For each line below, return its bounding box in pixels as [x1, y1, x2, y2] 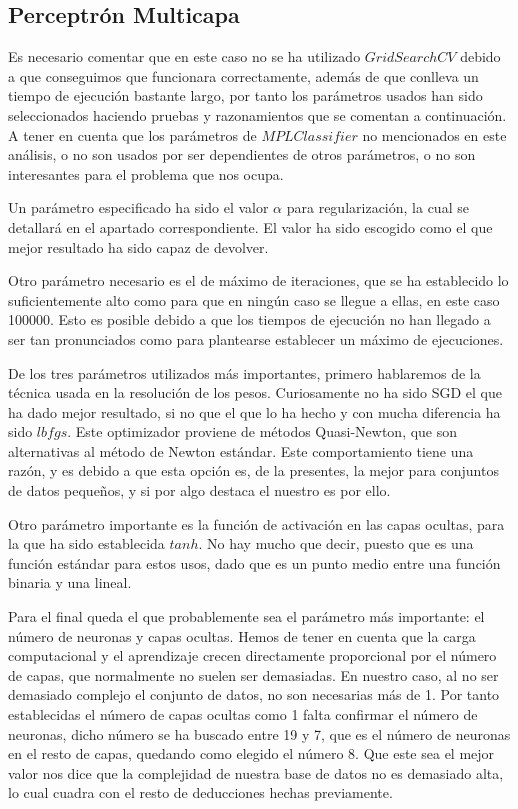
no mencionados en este [362, 124, 507, 145]
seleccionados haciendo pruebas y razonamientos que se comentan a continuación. [8, 104, 507, 125]
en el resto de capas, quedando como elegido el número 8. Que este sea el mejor [8, 743, 495, 764]
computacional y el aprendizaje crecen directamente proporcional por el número [8, 645, 497, 666]
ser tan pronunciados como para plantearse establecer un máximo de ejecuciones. [8, 328, 504, 349]
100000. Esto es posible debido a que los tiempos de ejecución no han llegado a [8, 309, 491, 330]
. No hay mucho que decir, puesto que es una [198, 533, 474, 554]
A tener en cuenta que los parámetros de [8, 124, 257, 145]
